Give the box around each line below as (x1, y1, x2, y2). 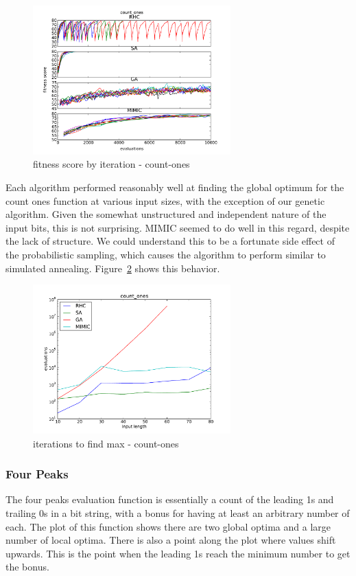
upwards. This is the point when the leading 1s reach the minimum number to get (5, 546, 351, 560)
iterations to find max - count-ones (33, 436, 179, 450)
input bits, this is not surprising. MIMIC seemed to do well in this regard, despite (5, 220, 350, 234)
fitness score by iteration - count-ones (33, 157, 190, 171)
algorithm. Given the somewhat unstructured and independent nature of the (5, 207, 327, 221)
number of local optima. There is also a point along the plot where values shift (5, 533, 336, 547)
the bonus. (5, 560, 49, 574)
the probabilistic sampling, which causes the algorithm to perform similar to (5, 247, 326, 261)
